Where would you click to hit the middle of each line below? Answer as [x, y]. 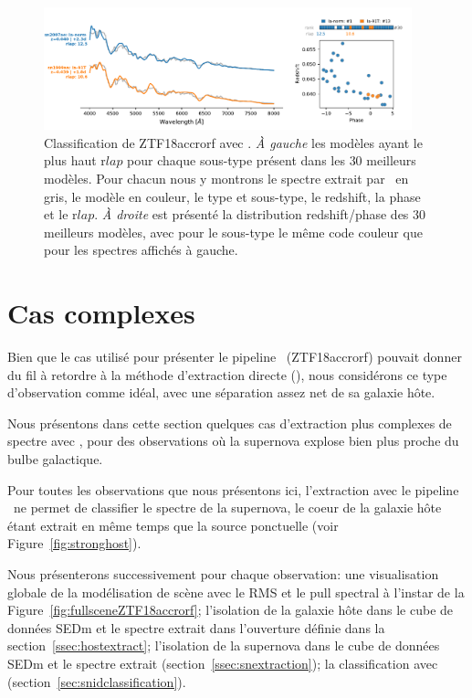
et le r [61, 214]
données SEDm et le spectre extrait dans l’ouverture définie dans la [196, 627]
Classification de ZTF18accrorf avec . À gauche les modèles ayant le [233, 142]
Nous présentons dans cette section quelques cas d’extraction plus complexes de [230, 423]
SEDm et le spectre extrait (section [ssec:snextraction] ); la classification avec [223, 663]
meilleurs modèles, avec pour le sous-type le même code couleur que [233, 232]
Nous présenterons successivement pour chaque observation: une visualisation [223, 573]
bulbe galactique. [55, 458]
